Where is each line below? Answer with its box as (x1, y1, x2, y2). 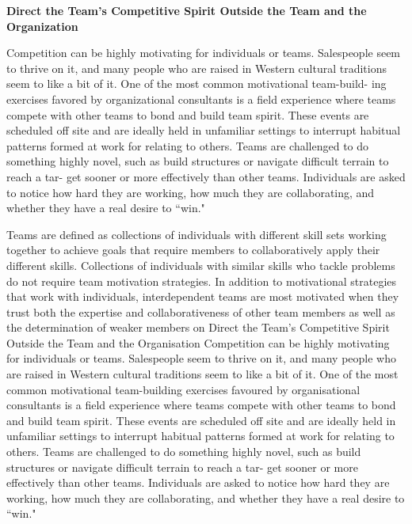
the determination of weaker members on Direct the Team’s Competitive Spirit (6, 319, 390, 336)
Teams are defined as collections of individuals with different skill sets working (6, 226, 387, 242)
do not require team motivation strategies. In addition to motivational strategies (6, 272, 397, 289)
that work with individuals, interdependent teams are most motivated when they (6, 288, 399, 305)
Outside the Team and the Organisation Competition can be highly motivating (6, 334, 390, 351)
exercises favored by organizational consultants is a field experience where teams (6, 90, 396, 107)
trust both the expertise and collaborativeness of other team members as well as (6, 303, 395, 320)
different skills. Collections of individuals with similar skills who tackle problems (6, 256, 395, 273)
